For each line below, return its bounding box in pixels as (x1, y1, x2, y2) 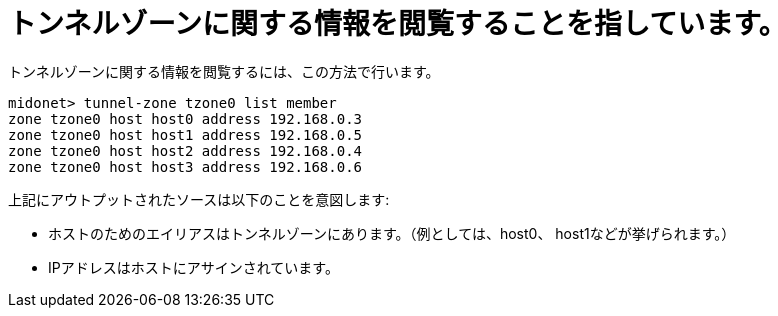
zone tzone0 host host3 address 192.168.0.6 (8, 158, 363, 175)
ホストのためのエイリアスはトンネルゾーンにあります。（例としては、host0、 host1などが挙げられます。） (48, 224, 736, 242)
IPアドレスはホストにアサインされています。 (48, 258, 339, 276)
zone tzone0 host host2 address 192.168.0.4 (8, 142, 363, 159)
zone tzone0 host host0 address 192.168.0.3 (8, 110, 363, 127)
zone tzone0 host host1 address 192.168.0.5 (8, 126, 363, 143)
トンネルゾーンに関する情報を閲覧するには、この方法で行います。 (8, 62, 440, 80)
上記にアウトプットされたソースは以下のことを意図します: (8, 190, 390, 208)
